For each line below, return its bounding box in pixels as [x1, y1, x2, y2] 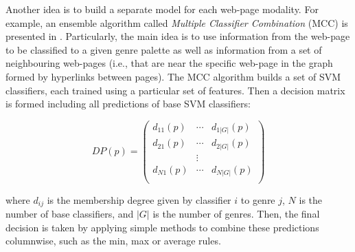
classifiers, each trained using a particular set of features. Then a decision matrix [5, 83, 345, 97]
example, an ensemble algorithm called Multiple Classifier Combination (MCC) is [5, 15, 348, 30]
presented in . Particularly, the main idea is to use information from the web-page [5, 29, 350, 43]
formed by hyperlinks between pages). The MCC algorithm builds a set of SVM [5, 69, 341, 83]
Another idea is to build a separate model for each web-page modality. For [5, 2, 319, 16]
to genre [240, 192, 275, 207]
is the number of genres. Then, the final [152, 206, 320, 220]
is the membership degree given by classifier [47, 192, 231, 207]
